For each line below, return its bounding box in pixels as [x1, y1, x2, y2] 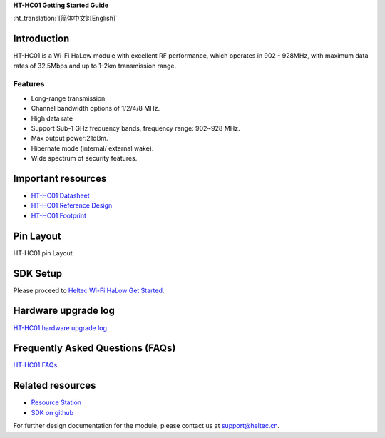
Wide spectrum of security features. [31, 154, 138, 163]
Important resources [13, 172, 107, 185]
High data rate [31, 114, 73, 123]
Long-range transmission [31, 93, 106, 103]
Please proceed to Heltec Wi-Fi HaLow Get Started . [13, 286, 165, 295]
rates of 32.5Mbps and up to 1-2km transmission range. [13, 61, 177, 70]
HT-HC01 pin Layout [13, 248, 73, 257]
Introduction [13, 33, 70, 45]
